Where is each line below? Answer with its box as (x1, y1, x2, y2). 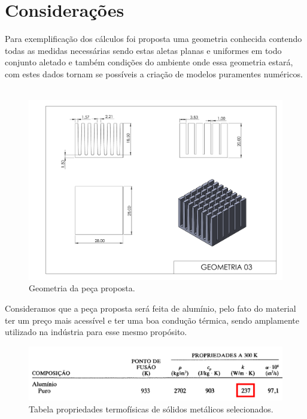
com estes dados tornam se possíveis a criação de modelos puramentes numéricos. (5, 67, 303, 80)
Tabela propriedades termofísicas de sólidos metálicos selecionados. (29, 402, 273, 415)
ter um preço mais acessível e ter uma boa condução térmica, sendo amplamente (5, 314, 299, 326)
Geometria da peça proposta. (29, 282, 135, 294)
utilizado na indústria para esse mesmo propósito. (5, 325, 187, 338)
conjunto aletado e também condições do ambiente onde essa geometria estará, (5, 56, 293, 68)
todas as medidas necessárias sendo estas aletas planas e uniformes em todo (5, 44, 282, 56)
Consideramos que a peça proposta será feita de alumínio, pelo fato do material (5, 302, 296, 314)
